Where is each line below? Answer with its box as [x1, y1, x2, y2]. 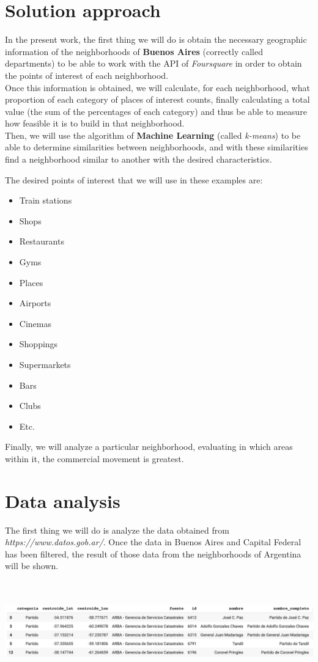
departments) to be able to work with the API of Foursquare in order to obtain [5, 57, 302, 70]
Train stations [19, 194, 72, 207]
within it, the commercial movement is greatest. [5, 452, 184, 465]
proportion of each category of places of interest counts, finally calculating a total [5, 93, 310, 106]
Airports [19, 296, 51, 309]
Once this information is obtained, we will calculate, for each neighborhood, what [5, 81, 310, 94]
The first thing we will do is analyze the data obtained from [5, 523, 229, 536]
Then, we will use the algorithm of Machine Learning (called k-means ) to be [5, 128, 301, 141]
